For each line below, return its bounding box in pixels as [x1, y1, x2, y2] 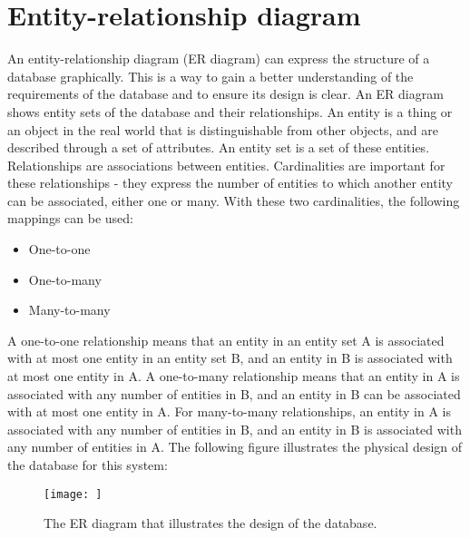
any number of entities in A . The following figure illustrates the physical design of [7, 437, 463, 456]
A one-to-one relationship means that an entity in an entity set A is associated [7, 330, 445, 349]
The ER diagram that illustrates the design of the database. [44, 514, 377, 533]
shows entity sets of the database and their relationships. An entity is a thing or [7, 102, 453, 121]
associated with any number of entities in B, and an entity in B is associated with [7, 419, 462, 438]
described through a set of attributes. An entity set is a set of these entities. [7, 138, 430, 157]
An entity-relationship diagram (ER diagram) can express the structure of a [7, 49, 430, 68]
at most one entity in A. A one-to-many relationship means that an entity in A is [7, 367, 460, 386]
